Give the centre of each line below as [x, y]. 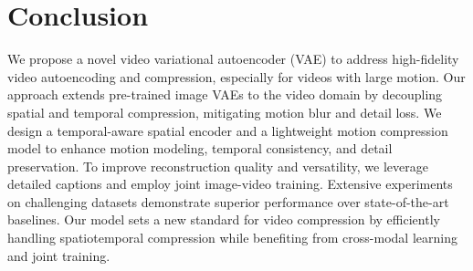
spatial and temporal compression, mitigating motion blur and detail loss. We [225, 112]
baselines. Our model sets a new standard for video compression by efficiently [224, 219]
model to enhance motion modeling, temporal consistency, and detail [200, 148]
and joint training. [59, 255]
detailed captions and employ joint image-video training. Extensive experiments [230, 184]
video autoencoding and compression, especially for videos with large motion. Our [236, 76]
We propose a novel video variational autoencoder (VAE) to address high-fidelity [233, 59]
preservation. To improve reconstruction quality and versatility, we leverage [218, 166]
